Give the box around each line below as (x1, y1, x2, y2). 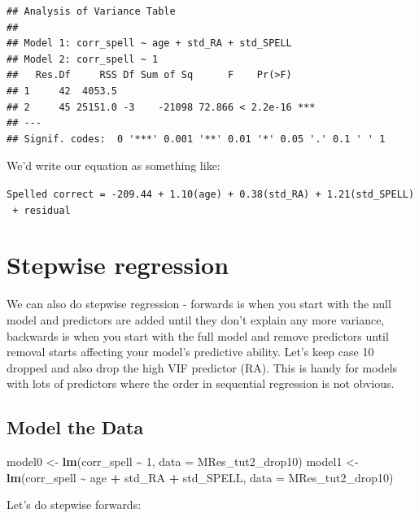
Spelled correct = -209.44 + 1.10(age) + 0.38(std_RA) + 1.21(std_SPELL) (7, 188, 415, 200)
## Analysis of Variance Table (7, 6, 176, 17)
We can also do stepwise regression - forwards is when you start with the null (7, 295, 391, 312)
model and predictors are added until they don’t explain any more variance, (7, 311, 385, 328)
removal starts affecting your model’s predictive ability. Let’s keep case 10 (7, 343, 374, 360)
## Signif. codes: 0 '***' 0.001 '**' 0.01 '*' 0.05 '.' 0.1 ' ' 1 (7, 133, 386, 145)
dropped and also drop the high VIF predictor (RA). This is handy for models (7, 359, 398, 376)
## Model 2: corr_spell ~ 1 (7, 53, 159, 65)
